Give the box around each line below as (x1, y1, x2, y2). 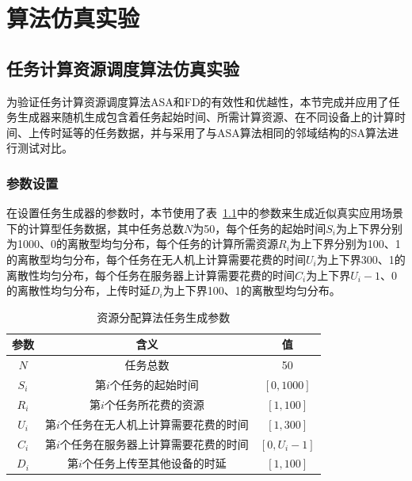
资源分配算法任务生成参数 (97, 308, 231, 325)
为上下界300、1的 (316, 250, 406, 267)
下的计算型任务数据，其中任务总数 (6, 220, 184, 236)
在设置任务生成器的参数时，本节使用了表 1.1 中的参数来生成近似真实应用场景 (6, 204, 403, 221)
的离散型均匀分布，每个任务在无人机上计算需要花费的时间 (6, 250, 306, 267)
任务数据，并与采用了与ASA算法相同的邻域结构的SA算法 (94, 124, 388, 140)
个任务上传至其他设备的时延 (82, 455, 227, 471)
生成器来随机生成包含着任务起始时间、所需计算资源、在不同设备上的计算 (17, 109, 395, 125)
